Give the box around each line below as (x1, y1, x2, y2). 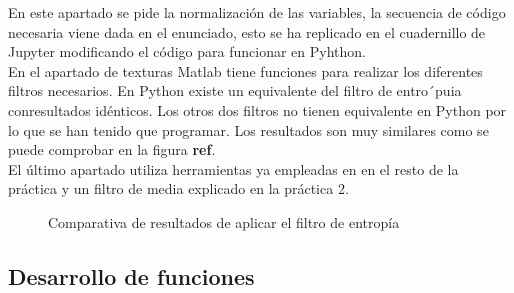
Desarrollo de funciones (8, 260, 255, 291)
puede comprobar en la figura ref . (8, 139, 216, 160)
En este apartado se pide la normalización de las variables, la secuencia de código (8, 2, 506, 22)
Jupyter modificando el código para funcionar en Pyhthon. (8, 41, 366, 62)
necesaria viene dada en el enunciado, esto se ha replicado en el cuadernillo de (8, 21, 486, 42)
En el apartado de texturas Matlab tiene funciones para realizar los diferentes (8, 60, 483, 81)
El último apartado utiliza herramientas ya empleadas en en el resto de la (8, 158, 459, 179)
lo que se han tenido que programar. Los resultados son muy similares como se (8, 119, 489, 140)
